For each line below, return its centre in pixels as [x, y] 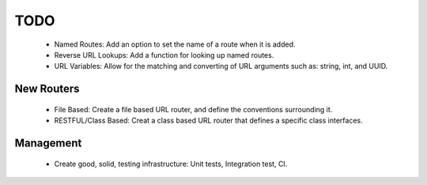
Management [48, 143]
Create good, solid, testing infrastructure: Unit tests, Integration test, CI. [171, 164]
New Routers [47, 89]
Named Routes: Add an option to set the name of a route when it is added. [175, 44]
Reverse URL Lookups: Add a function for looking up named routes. [164, 55]
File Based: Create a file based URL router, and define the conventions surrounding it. [193, 109]
